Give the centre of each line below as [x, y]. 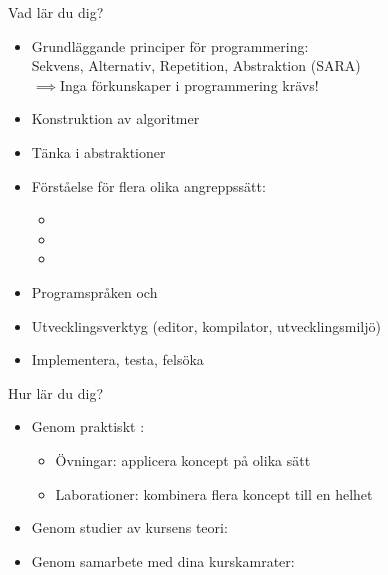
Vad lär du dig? [56, 12]
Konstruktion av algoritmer [115, 118]
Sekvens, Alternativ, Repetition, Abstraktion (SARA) [196, 65]
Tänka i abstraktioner [98, 151]
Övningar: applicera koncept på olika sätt [183, 459]
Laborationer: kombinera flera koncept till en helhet [214, 493]
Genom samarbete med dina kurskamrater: [163, 560]
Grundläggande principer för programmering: [170, 45]
